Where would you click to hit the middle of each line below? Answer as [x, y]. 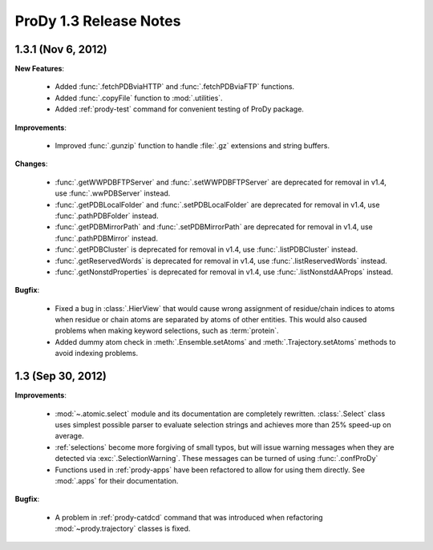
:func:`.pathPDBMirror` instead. [106, 238]
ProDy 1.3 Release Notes [98, 21]
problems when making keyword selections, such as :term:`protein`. [167, 331]
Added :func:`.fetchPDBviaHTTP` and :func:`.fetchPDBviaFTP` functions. [175, 87]
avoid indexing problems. [97, 354]
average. [69, 436]
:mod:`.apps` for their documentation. [117, 480]
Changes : [31, 164]
